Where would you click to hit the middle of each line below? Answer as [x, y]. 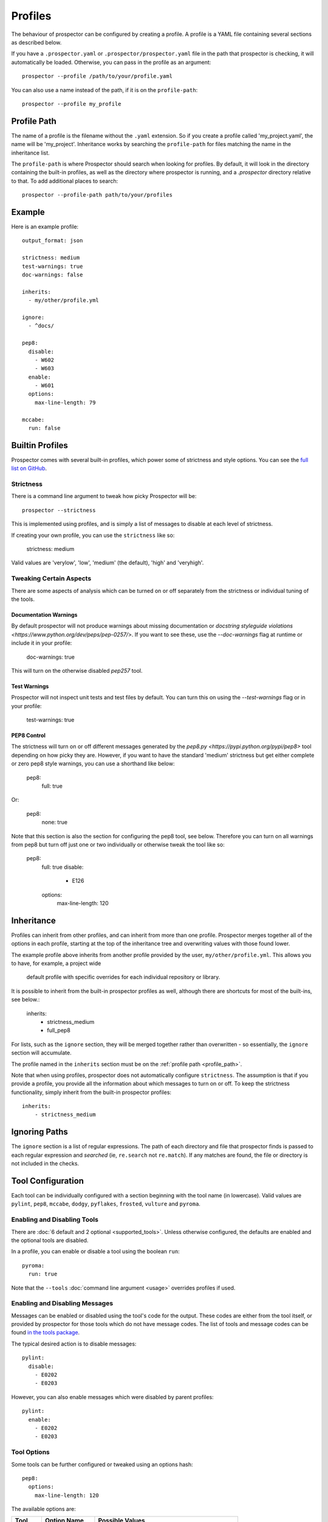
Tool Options [30, 1452]
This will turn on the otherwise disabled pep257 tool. [77, 670]
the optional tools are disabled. [50, 1240]
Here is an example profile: [45, 227]
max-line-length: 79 [65, 402]
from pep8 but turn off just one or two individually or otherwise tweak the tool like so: [118, 844]
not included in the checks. [45, 1163]
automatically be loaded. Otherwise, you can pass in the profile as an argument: [111, 62]
